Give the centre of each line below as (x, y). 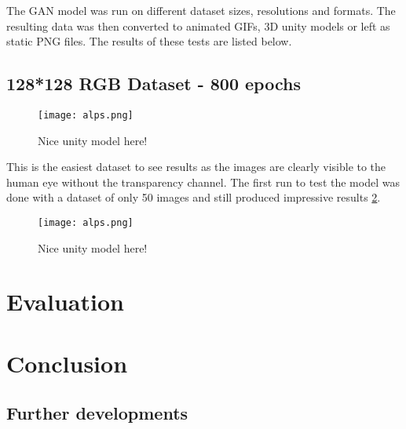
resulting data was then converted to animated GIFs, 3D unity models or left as (198, 25)
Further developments (97, 413)
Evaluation (65, 302)
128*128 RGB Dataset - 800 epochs (154, 84)
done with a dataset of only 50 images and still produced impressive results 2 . (194, 197)
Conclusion (67, 363)
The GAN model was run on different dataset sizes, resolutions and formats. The (201, 10)
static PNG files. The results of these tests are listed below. (149, 41)
